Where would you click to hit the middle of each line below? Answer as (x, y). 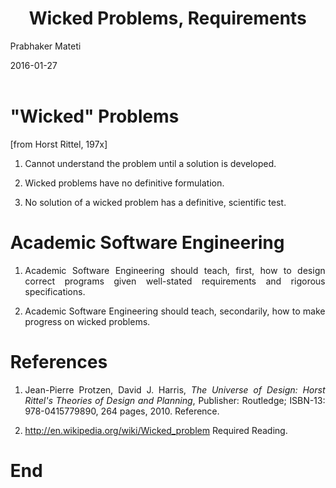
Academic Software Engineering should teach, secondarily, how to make (175, 311)
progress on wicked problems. (87, 321)
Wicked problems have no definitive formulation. (124, 183)
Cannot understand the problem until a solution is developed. (150, 163)
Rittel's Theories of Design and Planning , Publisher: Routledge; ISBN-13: (175, 400)
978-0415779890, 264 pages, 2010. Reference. (122, 411)
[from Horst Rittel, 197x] (59, 144)
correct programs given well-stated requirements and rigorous (175, 281)
